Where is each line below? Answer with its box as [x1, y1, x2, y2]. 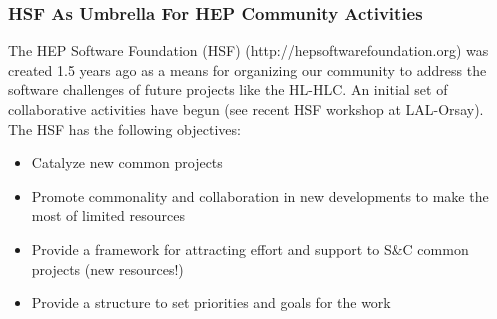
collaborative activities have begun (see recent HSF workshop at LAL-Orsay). [8, 99, 484, 119]
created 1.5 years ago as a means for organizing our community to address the [8, 59, 487, 80]
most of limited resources [31, 205, 185, 226]
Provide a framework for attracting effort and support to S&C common [31, 238, 469, 259]
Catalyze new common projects [31, 152, 223, 173]
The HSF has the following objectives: [8, 118, 241, 139]
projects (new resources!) [31, 258, 184, 279]
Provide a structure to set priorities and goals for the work [31, 292, 391, 313]
